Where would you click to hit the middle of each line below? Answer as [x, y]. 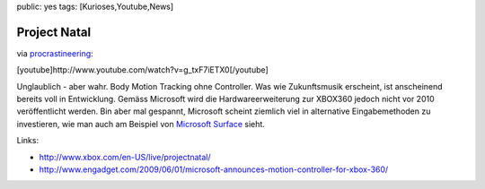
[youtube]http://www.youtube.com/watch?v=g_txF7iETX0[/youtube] [142, 70]
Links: [28, 141]
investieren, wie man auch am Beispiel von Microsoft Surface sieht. [141, 124]
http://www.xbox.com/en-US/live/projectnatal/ [125, 157]
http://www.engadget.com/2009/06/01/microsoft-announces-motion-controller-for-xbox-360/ [214, 169]
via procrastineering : [55, 53]
